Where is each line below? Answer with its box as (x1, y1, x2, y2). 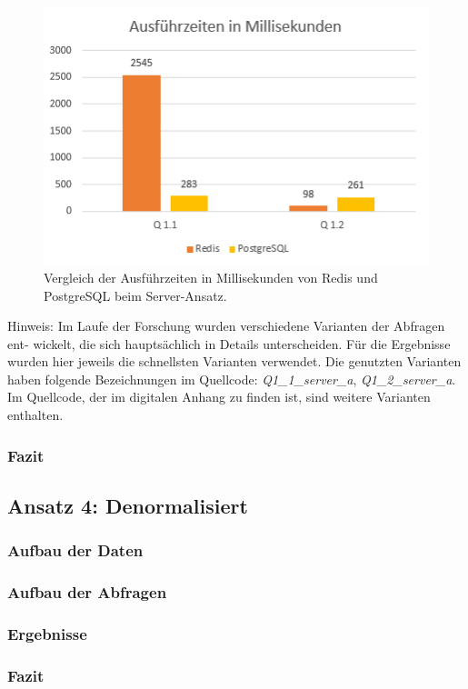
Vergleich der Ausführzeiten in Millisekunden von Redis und (44, 267, 378, 286)
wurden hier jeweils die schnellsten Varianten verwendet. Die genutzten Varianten (7, 352, 462, 371)
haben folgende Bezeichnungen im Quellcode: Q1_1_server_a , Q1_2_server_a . (7, 369, 456, 388)
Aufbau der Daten (7, 539, 144, 562)
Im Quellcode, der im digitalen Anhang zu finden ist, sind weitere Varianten (7, 387, 431, 406)
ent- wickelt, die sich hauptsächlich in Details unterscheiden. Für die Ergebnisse (7, 334, 451, 353)
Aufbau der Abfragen (7, 581, 167, 604)
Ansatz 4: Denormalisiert (7, 491, 248, 519)
